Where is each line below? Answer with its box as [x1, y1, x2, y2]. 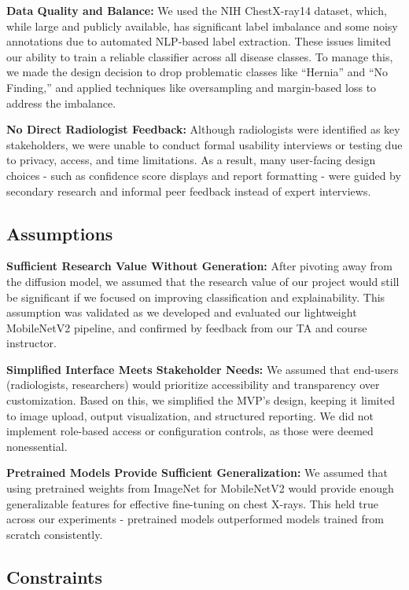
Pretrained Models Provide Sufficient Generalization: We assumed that [6, 464, 388, 481]
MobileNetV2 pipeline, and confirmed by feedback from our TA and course [6, 319, 367, 335]
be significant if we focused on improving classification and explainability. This [6, 288, 385, 305]
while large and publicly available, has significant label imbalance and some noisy [6, 17, 398, 34]
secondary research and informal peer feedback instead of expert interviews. [6, 182, 371, 199]
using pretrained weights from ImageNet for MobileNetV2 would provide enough [6, 480, 394, 497]
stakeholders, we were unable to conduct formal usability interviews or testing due [6, 136, 403, 152]
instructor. [6, 335, 57, 351]
